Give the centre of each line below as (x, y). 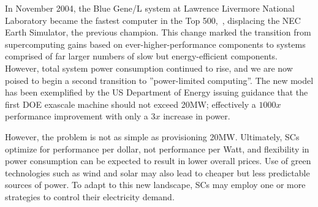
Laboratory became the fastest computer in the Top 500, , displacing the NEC (153, 20)
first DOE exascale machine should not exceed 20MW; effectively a (131, 104)
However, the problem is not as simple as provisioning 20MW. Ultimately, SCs (152, 136)
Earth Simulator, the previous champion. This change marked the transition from (158, 32)
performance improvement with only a (77, 116)
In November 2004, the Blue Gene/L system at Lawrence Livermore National (150, 8)
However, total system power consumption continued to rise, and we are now (149, 68)
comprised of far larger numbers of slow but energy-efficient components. (142, 56)
